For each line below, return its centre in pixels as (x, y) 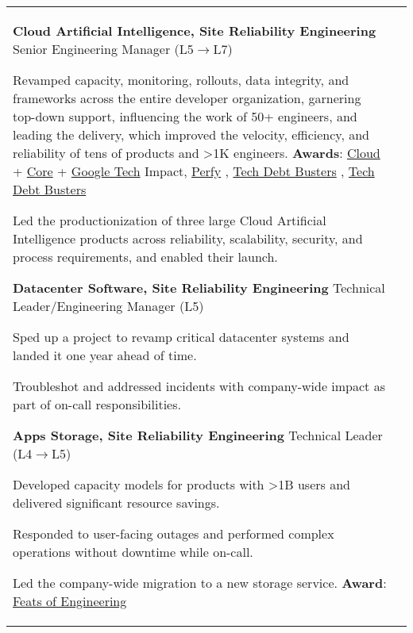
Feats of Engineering (70, 601)
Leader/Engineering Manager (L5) (108, 306)
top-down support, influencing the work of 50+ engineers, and (185, 116)
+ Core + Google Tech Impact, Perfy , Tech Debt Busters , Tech (194, 171)
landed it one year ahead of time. (105, 355)
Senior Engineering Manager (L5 (103, 49)
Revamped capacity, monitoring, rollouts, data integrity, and (181, 80)
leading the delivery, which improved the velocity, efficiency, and (191, 134)
